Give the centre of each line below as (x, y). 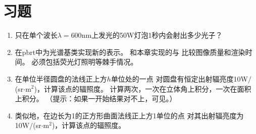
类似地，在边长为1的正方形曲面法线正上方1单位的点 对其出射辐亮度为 (129, 115)
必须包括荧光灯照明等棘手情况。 (85, 62)
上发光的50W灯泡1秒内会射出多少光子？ (157, 35)
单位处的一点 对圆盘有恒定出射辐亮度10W (179, 78)
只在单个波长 (36, 35)
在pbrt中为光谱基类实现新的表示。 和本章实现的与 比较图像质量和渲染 (130, 52)
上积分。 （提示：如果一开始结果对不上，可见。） (96, 98)
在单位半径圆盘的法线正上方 (61, 78)
